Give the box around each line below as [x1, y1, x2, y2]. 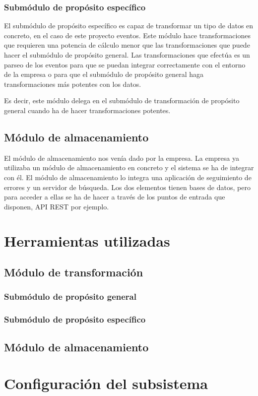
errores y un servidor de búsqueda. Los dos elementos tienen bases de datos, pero [4, 182, 251, 192]
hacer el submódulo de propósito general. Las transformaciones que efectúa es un [4, 50, 250, 60]
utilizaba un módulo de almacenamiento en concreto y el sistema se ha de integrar [4, 162, 254, 173]
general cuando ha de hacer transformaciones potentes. [4, 105, 171, 115]
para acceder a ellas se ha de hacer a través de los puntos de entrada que [4, 192, 225, 202]
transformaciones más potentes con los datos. [4, 78, 141, 89]
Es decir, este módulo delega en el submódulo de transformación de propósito [4, 95, 240, 106]
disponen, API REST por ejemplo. [4, 201, 109, 211]
